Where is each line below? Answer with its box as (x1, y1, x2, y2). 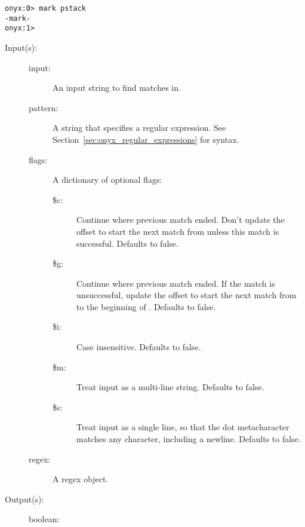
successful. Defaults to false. (76, 237, 178, 249)
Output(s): (5, 492, 44, 505)
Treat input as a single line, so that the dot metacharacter (76, 421, 289, 433)
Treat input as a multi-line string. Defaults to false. (76, 381, 264, 393)
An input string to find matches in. (53, 81, 181, 94)
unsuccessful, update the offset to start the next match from (76, 289, 297, 301)
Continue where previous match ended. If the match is (76, 277, 275, 289)
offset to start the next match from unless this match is (76, 225, 279, 237)
